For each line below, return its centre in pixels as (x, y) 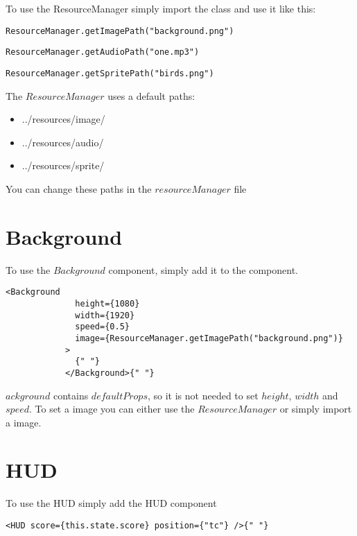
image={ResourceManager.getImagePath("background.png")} (209, 338)
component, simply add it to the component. (203, 269)
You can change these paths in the (79, 188)
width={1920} (105, 315)
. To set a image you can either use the (112, 409)
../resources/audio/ (63, 142)
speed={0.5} (102, 327)
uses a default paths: (151, 95)
